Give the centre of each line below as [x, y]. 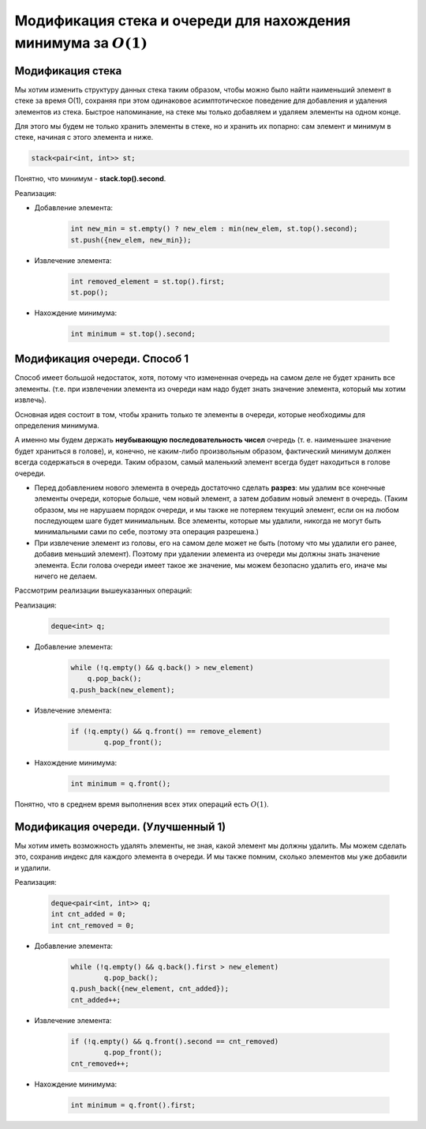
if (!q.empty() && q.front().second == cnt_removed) [175, 1041]
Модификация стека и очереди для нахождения [183, 21]
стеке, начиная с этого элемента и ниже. [84, 137]
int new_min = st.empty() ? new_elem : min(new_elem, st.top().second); [214, 229]
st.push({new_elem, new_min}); [131, 240]
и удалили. [33, 867]
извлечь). [30, 400]
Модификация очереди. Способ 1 [102, 359]
